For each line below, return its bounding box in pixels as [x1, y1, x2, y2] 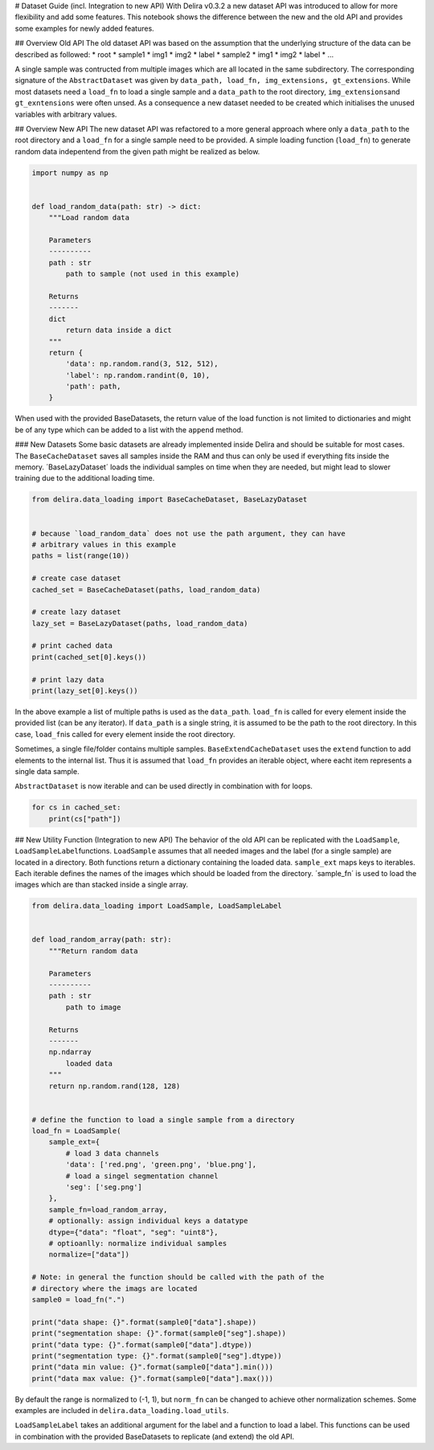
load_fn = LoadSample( [31, 1126, 121, 1136]
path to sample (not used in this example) [65, 269, 240, 279]
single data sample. [14, 766, 80, 776]
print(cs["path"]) [48, 814, 121, 823]
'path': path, [65, 382, 121, 391]
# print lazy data [31, 675, 104, 684]
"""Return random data [48, 946, 138, 956]
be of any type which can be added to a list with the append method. [14, 424, 244, 434]
